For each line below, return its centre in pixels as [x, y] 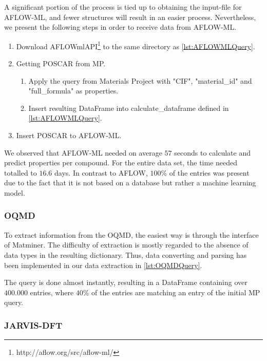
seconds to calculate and [212, 152]
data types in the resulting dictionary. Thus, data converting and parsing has [126, 254]
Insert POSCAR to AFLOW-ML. [69, 135]
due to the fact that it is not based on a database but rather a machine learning [130, 183]
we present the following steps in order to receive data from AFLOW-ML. [120, 27]
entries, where [52, 292]
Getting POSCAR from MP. [61, 63]
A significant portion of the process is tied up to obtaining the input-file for [123, 7]
